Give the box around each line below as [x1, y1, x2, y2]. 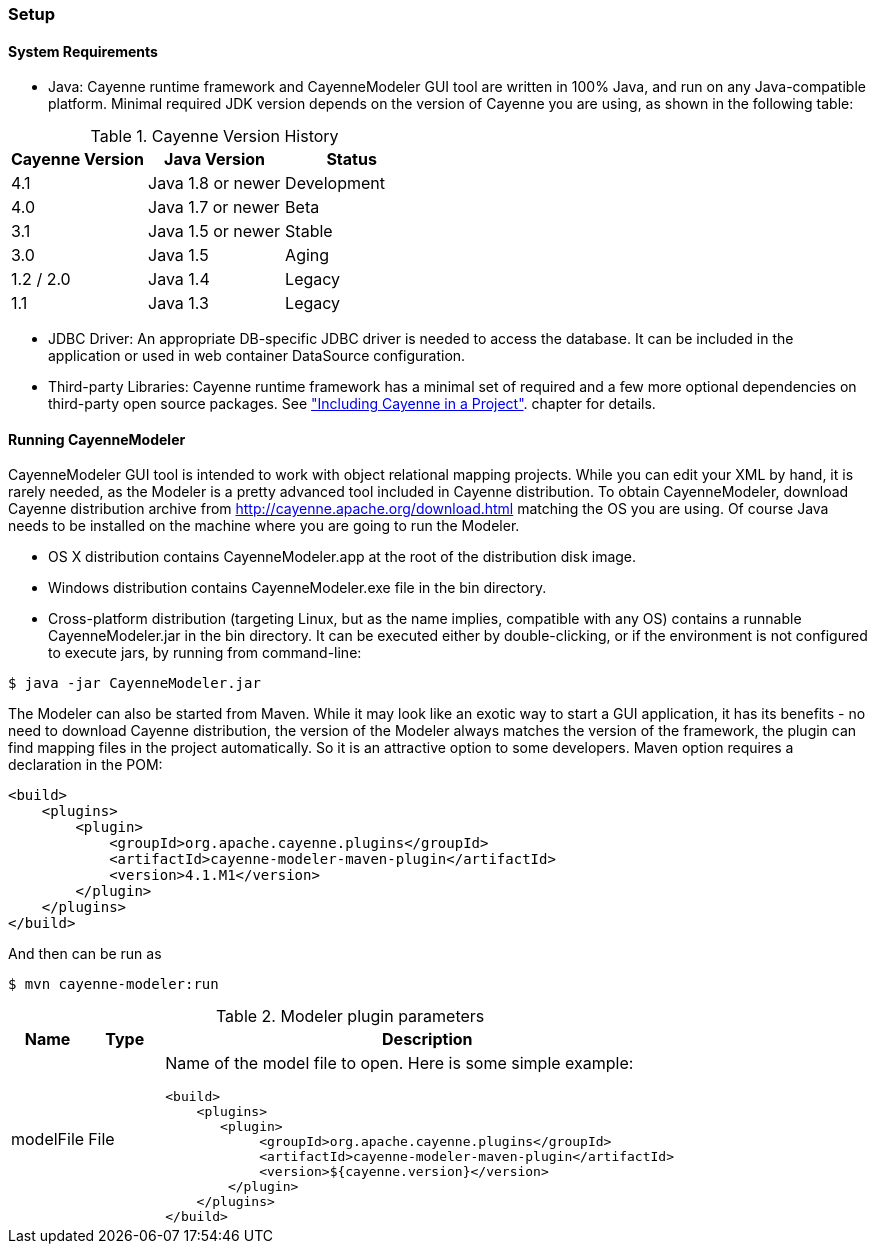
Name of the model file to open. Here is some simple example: [165, 1053, 634, 1074]
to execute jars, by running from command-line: [48, 644, 362, 662]
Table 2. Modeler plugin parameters [215, 1006, 485, 1027]
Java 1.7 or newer [148, 197, 280, 218]
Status [326, 149, 377, 170]
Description [382, 1029, 473, 1050]
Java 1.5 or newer [148, 221, 280, 242]
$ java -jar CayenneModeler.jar [8, 675, 261, 692]
